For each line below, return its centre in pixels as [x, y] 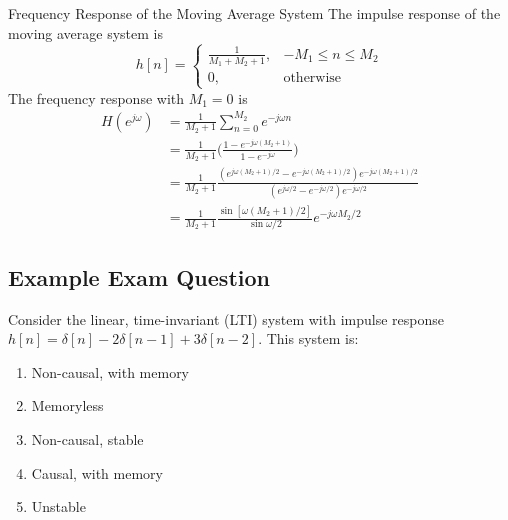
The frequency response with [96, 97]
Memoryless [67, 405]
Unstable [58, 506]
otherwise [312, 78]
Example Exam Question [139, 276]
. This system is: [308, 338]
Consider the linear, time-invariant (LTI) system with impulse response [226, 318]
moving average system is [86, 32]
